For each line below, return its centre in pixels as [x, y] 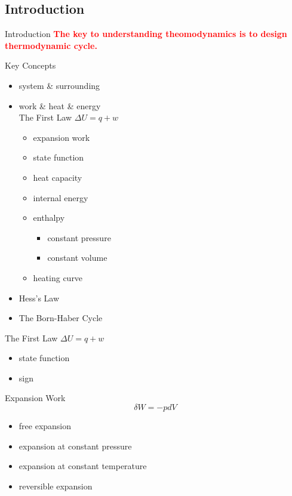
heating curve [58, 277]
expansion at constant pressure [75, 446]
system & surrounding [59, 85]
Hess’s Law [39, 298]
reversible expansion [56, 486]
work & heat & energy [60, 105]
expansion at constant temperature [83, 466]
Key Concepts [30, 65]
